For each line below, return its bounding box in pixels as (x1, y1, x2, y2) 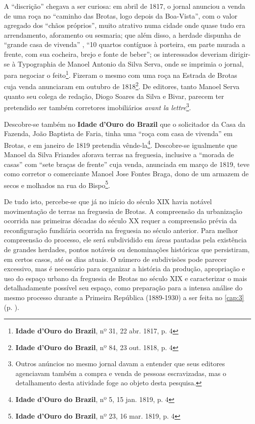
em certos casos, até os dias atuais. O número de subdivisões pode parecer (4, 254, 227, 264)
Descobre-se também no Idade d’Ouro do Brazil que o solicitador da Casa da (4, 118, 246, 129)
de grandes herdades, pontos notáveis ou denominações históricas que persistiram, (4, 244, 250, 254)
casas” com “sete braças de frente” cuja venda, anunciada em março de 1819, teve (4, 159, 250, 169)
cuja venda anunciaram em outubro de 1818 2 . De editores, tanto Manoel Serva (4, 80, 240, 92)
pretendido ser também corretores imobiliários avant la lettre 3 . (4, 101, 191, 112)
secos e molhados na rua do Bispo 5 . (4, 178, 110, 190)
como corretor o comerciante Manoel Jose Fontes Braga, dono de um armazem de (4, 168, 249, 179)
